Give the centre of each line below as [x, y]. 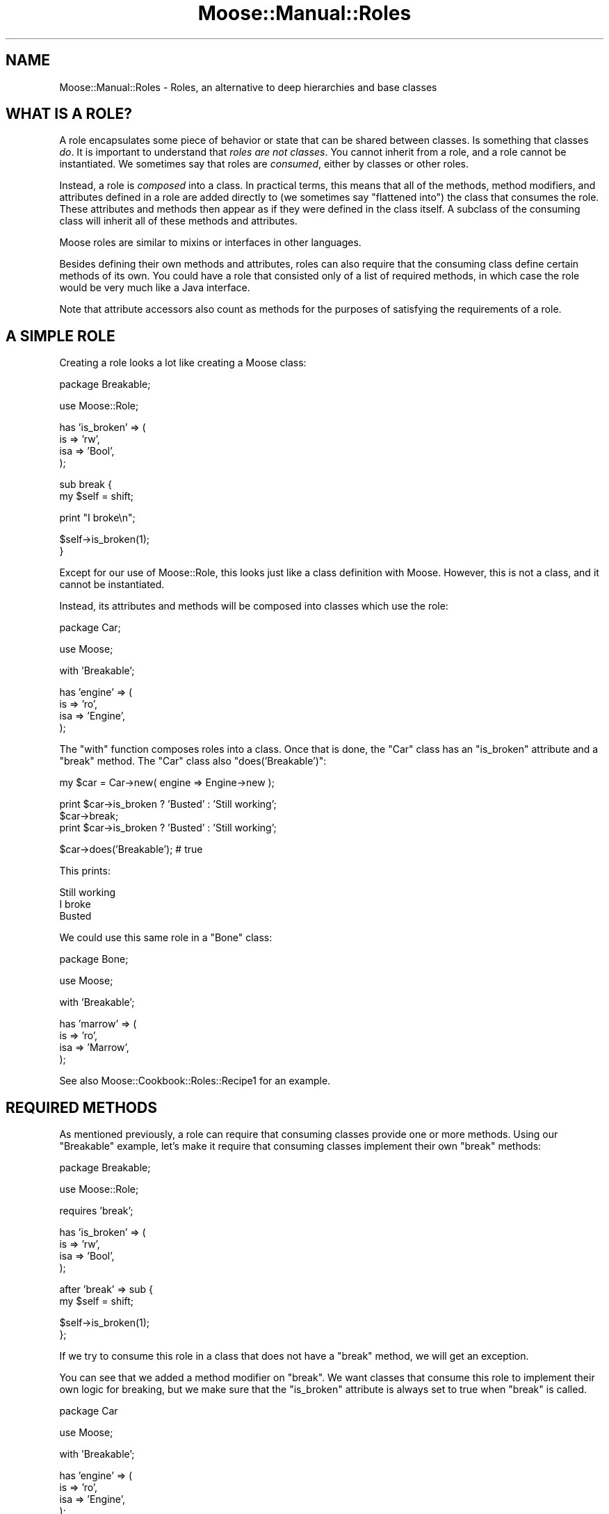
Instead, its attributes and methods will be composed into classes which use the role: [254, 606]
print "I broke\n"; [97, 518]
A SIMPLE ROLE [60, 336]
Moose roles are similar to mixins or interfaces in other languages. [210, 243]
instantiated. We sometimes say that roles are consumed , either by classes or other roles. [264, 164]
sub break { [86, 485]
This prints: [85, 871]
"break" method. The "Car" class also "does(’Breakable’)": [193, 761]
